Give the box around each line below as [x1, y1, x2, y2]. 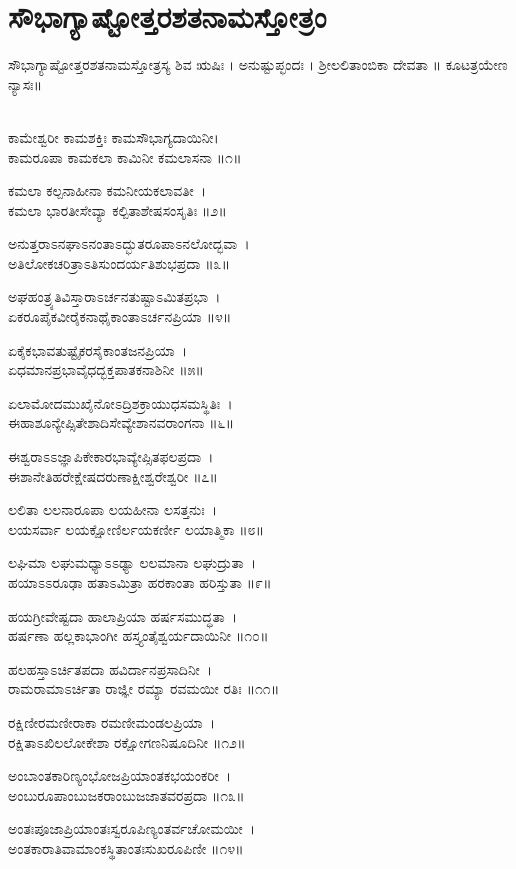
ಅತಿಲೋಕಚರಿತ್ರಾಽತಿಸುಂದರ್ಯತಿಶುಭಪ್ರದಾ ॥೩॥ [8, 252, 230, 273]
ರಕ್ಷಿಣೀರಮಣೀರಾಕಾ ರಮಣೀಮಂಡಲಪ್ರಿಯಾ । [8, 711, 216, 732]
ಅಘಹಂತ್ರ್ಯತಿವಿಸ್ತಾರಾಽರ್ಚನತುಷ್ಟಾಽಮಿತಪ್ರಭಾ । [8, 286, 221, 307]
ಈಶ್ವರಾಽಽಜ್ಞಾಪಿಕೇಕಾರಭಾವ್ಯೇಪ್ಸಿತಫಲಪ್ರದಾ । [8, 446, 214, 467]
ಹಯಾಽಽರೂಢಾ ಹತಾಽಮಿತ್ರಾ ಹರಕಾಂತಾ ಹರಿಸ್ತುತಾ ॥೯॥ [8, 572, 272, 592]
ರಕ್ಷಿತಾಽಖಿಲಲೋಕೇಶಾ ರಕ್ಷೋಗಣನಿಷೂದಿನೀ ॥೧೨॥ [8, 731, 246, 752]
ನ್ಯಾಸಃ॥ [8, 73, 43, 94]
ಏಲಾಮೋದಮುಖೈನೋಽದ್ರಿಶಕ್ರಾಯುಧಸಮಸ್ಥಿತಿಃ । [8, 392, 233, 413]
